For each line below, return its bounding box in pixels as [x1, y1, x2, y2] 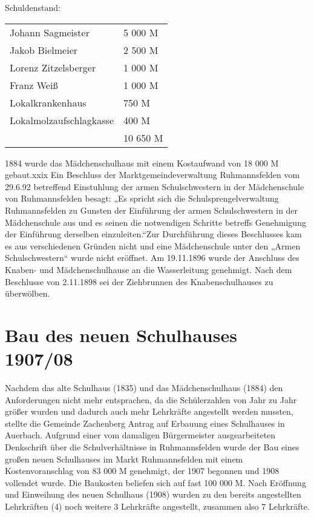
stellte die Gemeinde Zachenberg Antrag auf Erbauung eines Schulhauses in [5, 417, 285, 429]
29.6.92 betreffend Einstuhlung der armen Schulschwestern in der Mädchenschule [5, 180, 304, 193]
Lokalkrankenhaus [10, 95, 87, 110]
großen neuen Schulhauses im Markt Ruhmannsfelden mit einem [5, 452, 243, 465]
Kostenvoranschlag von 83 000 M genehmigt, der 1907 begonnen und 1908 [5, 464, 280, 477]
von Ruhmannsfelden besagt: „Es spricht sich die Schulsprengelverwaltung [5, 192, 279, 205]
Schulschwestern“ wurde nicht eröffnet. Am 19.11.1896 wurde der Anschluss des [5, 251, 299, 264]
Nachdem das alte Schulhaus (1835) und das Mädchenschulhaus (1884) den [5, 381, 283, 394]
